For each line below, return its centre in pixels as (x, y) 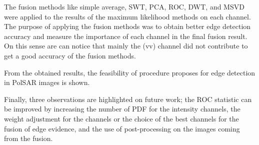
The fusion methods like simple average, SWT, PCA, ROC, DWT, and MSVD (124, 6)
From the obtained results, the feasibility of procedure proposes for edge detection (130, 72)
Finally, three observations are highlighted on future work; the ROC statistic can (128, 99)
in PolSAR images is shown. (47, 82)
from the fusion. (28, 138)
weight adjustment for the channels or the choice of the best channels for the (121, 118)
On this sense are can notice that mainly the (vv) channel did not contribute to (126, 46)
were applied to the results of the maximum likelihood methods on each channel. (127, 16)
